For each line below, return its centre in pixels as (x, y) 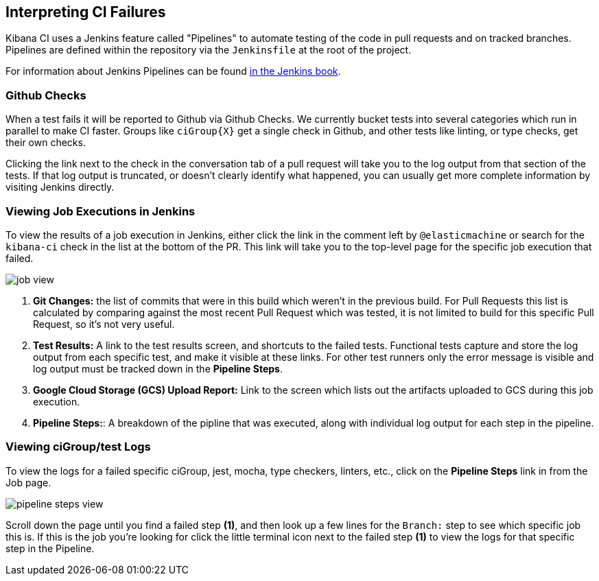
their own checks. (46, 143)
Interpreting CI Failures (86, 12)
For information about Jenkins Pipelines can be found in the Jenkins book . (173, 71)
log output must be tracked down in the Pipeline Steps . (158, 368)
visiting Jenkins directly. (60, 187)
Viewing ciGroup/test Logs (78, 447)
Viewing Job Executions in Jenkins (101, 211)
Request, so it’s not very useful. (104, 324)
